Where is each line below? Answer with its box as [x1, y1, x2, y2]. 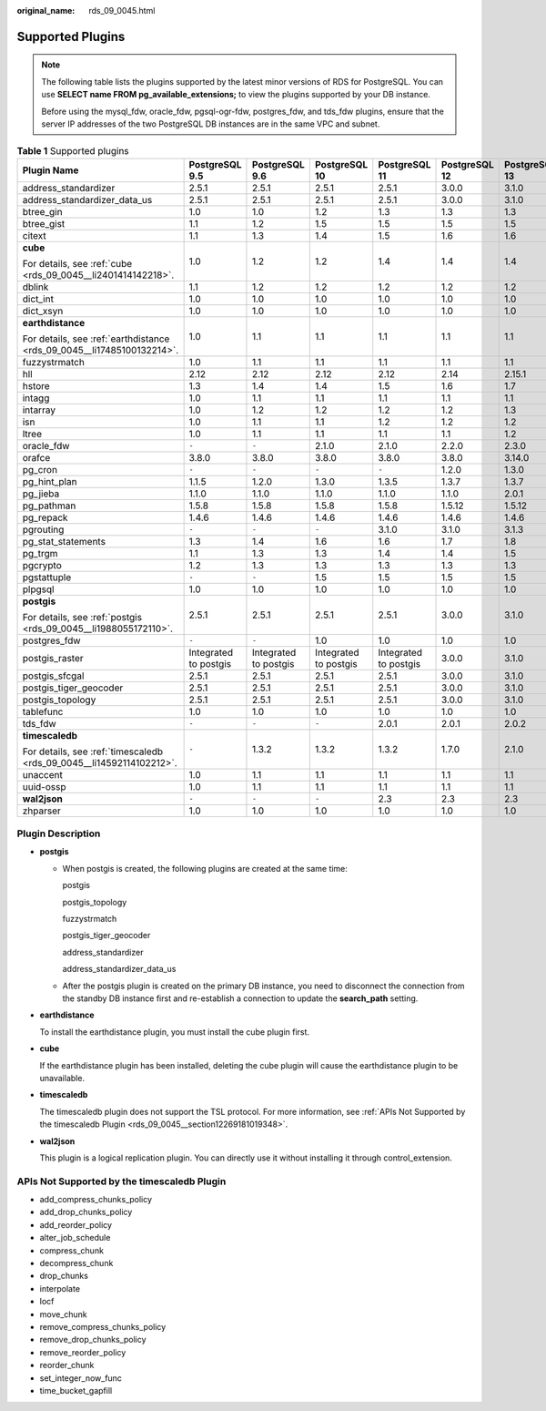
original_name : [16, 5, 76, 15]
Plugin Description [16, 827, 101, 840]
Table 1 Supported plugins [16, 144, 129, 157]
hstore [22, 379, 50, 392]
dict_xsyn [22, 304, 64, 317]
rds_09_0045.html [88, 5, 156, 15]
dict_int [22, 292, 55, 305]
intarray [22, 404, 56, 416]
